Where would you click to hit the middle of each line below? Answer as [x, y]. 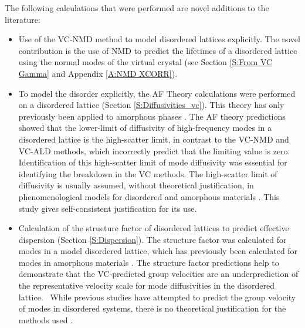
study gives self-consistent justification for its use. [108, 208]
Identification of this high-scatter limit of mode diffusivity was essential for [153, 162]
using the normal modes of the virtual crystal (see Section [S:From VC [145, 62]
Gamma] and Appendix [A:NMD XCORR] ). [98, 73]
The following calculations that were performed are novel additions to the [137, 8]
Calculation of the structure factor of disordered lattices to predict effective [154, 228]
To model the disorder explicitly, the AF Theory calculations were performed [157, 93]
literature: [23, 19]
